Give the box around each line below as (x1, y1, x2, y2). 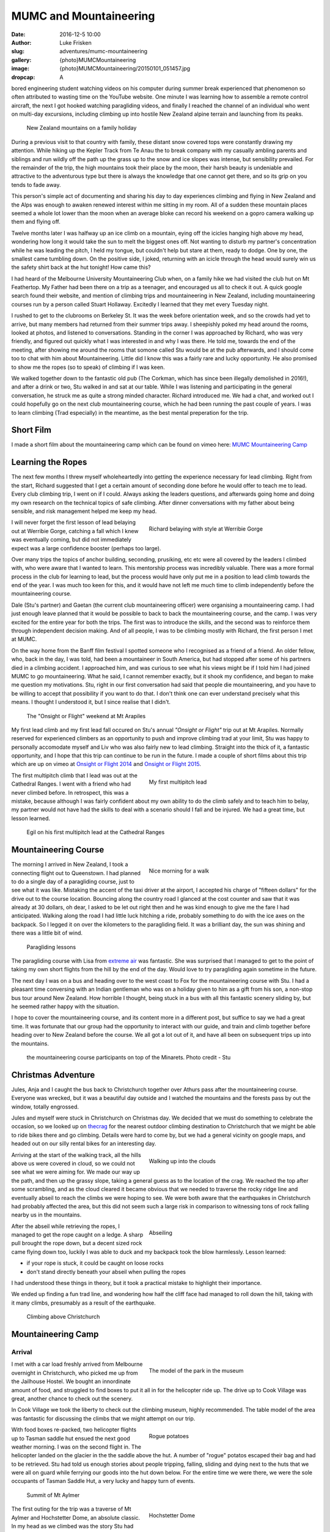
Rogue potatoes (148, 1432, 189, 1439)
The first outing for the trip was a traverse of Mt (11, 1505, 131, 1513)
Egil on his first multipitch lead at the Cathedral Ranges (26, 829, 165, 836)
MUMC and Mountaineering (11, 9, 155, 23)
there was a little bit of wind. (11, 929, 82, 937)
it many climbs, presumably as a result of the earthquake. (11, 1299, 156, 1306)
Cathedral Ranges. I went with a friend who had (11, 780, 131, 787)
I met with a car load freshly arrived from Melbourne (11, 1360, 143, 1368)
